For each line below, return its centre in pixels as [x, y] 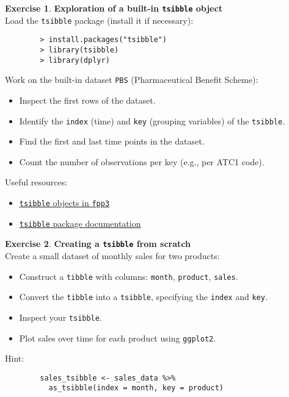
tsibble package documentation [80, 223]
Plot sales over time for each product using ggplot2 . [118, 338]
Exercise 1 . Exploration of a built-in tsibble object [114, 8]
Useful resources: [36, 182]
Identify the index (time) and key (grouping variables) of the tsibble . [152, 120]
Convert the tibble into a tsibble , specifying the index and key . [143, 297]
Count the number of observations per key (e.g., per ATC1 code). [142, 161]
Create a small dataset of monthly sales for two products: [112, 255]
